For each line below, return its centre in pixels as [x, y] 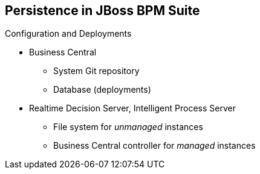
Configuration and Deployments [68, 34]
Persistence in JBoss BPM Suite [102, 11]
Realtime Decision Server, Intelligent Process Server [132, 108]
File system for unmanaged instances [128, 127]
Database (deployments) [102, 90]
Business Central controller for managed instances [154, 146]
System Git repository [96, 71]
